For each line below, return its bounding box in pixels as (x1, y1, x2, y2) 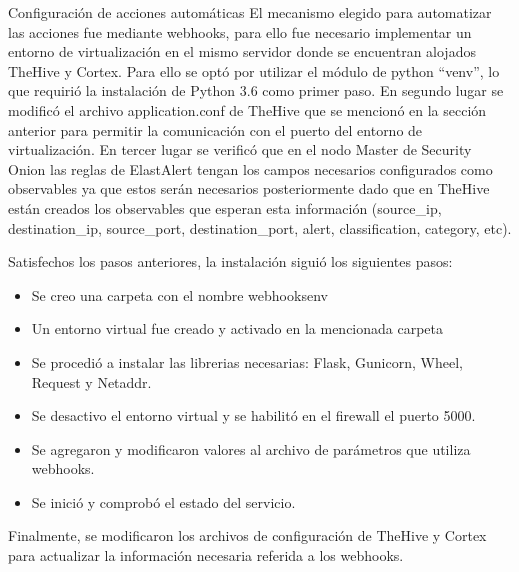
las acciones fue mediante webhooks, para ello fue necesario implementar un (8, 21, 472, 42)
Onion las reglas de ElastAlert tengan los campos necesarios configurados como (8, 158, 493, 179)
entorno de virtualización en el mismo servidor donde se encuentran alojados (8, 41, 476, 62)
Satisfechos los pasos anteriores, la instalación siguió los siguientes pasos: (8, 251, 453, 272)
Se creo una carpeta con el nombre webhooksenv (31, 284, 328, 305)
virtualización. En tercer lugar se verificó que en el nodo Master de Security (8, 139, 472, 160)
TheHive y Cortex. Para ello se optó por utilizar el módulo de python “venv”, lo (8, 60, 500, 81)
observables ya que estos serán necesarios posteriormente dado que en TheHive (8, 178, 490, 199)
